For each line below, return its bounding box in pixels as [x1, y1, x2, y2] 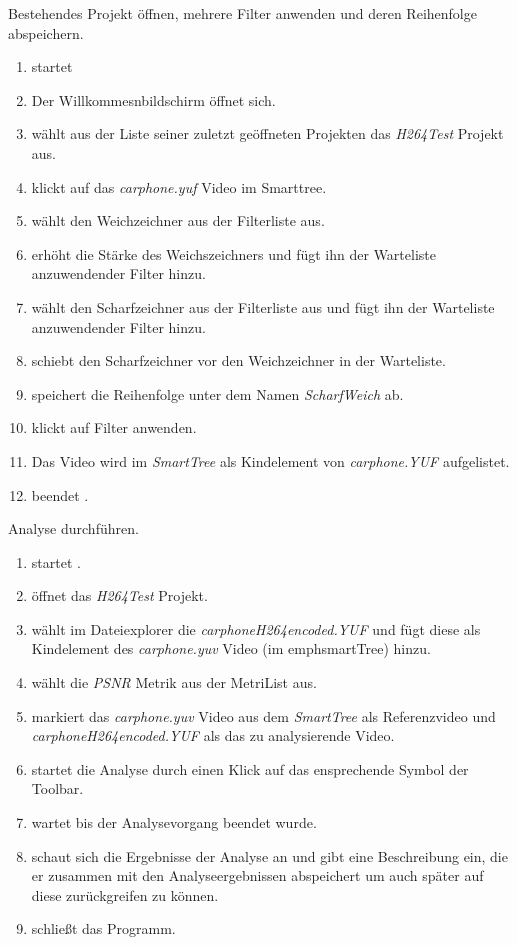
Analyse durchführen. [8, 518, 139, 539]
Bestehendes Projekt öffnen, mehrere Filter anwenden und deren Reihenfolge [8, 3, 477, 23]
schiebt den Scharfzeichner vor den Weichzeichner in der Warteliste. [31, 350, 446, 371]
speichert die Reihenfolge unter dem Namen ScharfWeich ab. [31, 383, 404, 404]
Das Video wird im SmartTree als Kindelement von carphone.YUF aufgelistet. [31, 450, 510, 471]
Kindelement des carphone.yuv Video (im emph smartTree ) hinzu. [31, 638, 431, 659]
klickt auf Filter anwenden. [31, 417, 197, 438]
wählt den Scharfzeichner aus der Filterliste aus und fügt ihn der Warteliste [31, 296, 495, 317]
